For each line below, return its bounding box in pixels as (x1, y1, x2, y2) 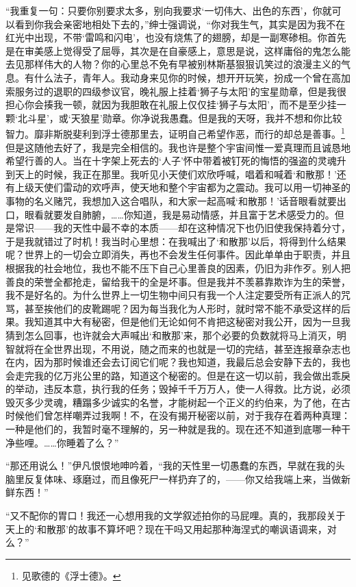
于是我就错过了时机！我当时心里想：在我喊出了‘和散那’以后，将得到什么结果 (5, 234, 346, 248)
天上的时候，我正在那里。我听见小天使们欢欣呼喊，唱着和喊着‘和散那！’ (14, 166, 337, 181)
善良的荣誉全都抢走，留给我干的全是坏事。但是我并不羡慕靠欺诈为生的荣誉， (5, 274, 351, 288)
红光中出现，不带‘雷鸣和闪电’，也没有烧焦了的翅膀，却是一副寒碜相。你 (5, 30, 327, 45)
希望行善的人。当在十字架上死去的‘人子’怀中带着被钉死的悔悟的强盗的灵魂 (5, 153, 337, 168)
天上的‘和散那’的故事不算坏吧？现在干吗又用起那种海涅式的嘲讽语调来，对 (5, 521, 337, 536)
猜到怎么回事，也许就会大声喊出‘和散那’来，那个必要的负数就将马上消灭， (5, 327, 337, 342)
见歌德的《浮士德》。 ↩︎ (21, 568, 121, 582)
